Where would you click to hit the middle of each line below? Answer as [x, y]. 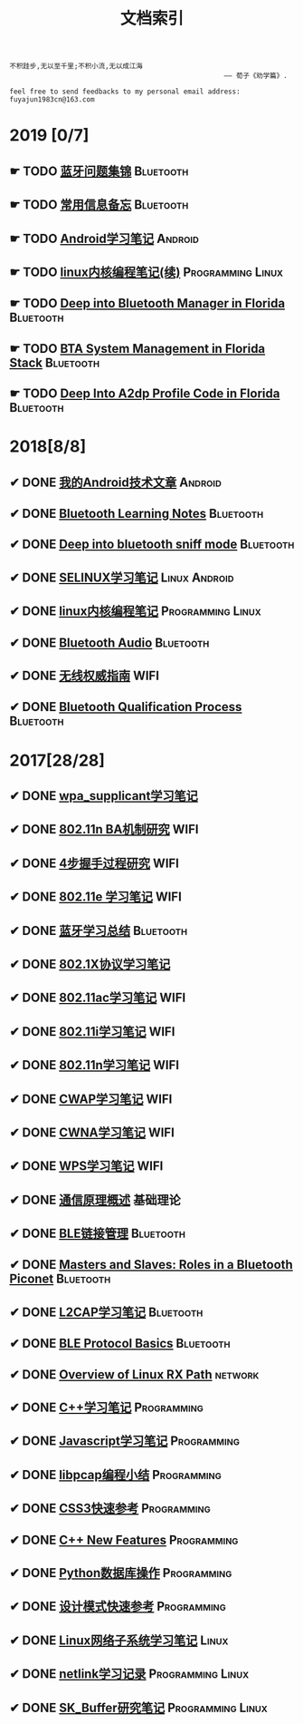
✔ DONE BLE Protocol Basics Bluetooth [120, 1344]
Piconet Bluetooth [60, 1279]
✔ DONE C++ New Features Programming [124, 1539]
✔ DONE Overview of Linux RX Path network [134, 1374]
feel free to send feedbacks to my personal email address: [125, 92]
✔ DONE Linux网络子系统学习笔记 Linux [119, 1640]
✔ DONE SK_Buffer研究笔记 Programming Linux [139, 1707]
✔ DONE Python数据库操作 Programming [121, 1573]
